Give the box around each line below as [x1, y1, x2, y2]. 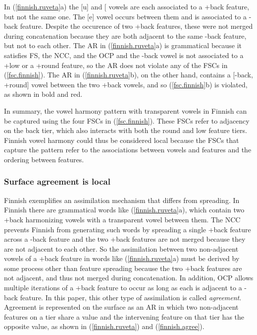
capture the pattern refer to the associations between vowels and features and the [4, 144, 252, 155]
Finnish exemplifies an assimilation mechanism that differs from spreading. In [4, 195, 240, 205]
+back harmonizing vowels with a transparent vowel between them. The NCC [4, 214, 241, 224]
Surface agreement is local [4, 175, 110, 188]
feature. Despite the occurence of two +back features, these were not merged [20, 21, 253, 31]
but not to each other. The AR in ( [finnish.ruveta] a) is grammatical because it [4, 40, 242, 51]
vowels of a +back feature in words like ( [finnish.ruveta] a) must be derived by [4, 253, 240, 264]
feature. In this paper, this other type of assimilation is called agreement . [20, 292, 242, 302]
